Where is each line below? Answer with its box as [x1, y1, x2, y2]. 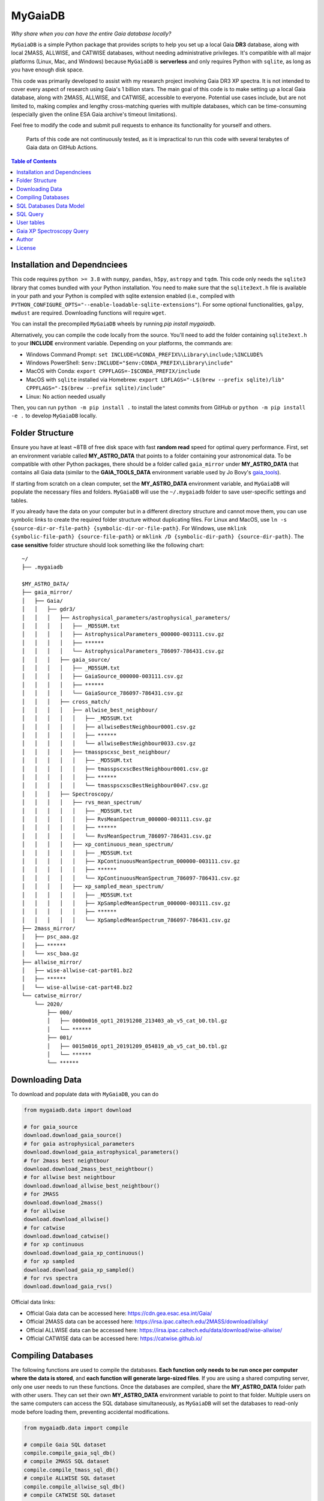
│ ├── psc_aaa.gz [22, 934, 79, 940]
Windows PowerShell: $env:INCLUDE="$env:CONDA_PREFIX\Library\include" [26, 359, 233, 366]
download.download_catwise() [23, 1233, 110, 1240]
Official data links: [11, 1299, 56, 1306]
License [16, 244, 36, 252]
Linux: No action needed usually [26, 393, 106, 400]
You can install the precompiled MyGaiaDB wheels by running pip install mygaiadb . [11, 320, 216, 327]
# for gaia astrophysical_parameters [23, 1140, 135, 1147]
